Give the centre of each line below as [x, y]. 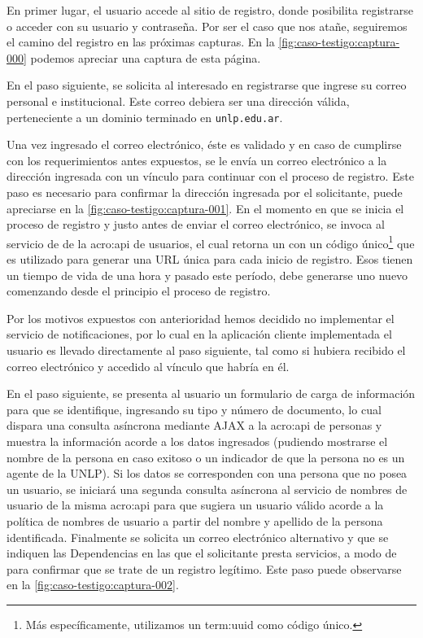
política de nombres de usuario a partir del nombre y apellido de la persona [195, 520]
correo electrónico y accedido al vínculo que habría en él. [148, 366]
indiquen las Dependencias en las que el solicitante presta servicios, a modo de [202, 553]
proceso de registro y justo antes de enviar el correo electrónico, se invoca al [196, 224]
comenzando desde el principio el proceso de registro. [139, 291]
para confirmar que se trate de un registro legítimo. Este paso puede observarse [204, 568]
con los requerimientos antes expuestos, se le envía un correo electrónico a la [197, 160]
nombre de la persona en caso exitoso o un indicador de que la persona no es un [206, 457]
